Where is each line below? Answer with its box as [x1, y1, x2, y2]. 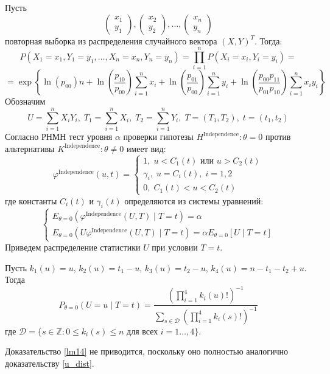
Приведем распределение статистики [5, 240, 141, 253]
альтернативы [5, 142, 55, 154]
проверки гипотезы [123, 130, 194, 143]
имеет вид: [126, 142, 166, 154]
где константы [5, 194, 57, 207]
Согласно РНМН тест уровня [5, 130, 113, 143]
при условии [152, 240, 198, 253]
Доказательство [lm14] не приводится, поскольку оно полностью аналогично [5, 345, 289, 358]
